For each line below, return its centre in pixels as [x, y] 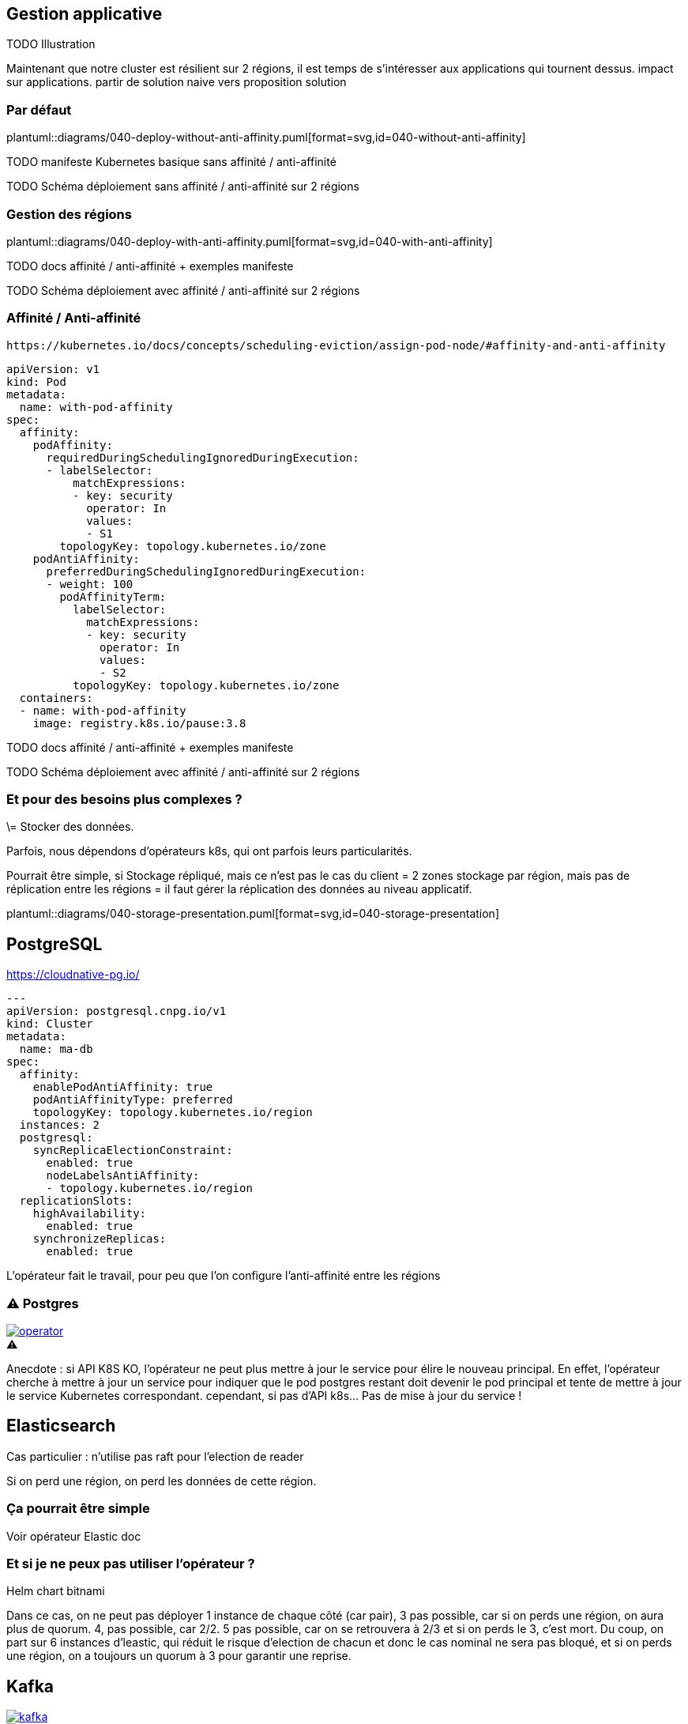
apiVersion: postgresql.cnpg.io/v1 [117, 1011]
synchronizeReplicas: [100, 1239]
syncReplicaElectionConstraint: [133, 1151]
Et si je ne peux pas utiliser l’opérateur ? [131, 1563]
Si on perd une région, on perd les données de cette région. [162, 1481]
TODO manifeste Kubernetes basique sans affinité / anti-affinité [171, 162]
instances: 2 [60, 1125]
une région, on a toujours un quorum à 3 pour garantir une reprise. [179, 1656]
